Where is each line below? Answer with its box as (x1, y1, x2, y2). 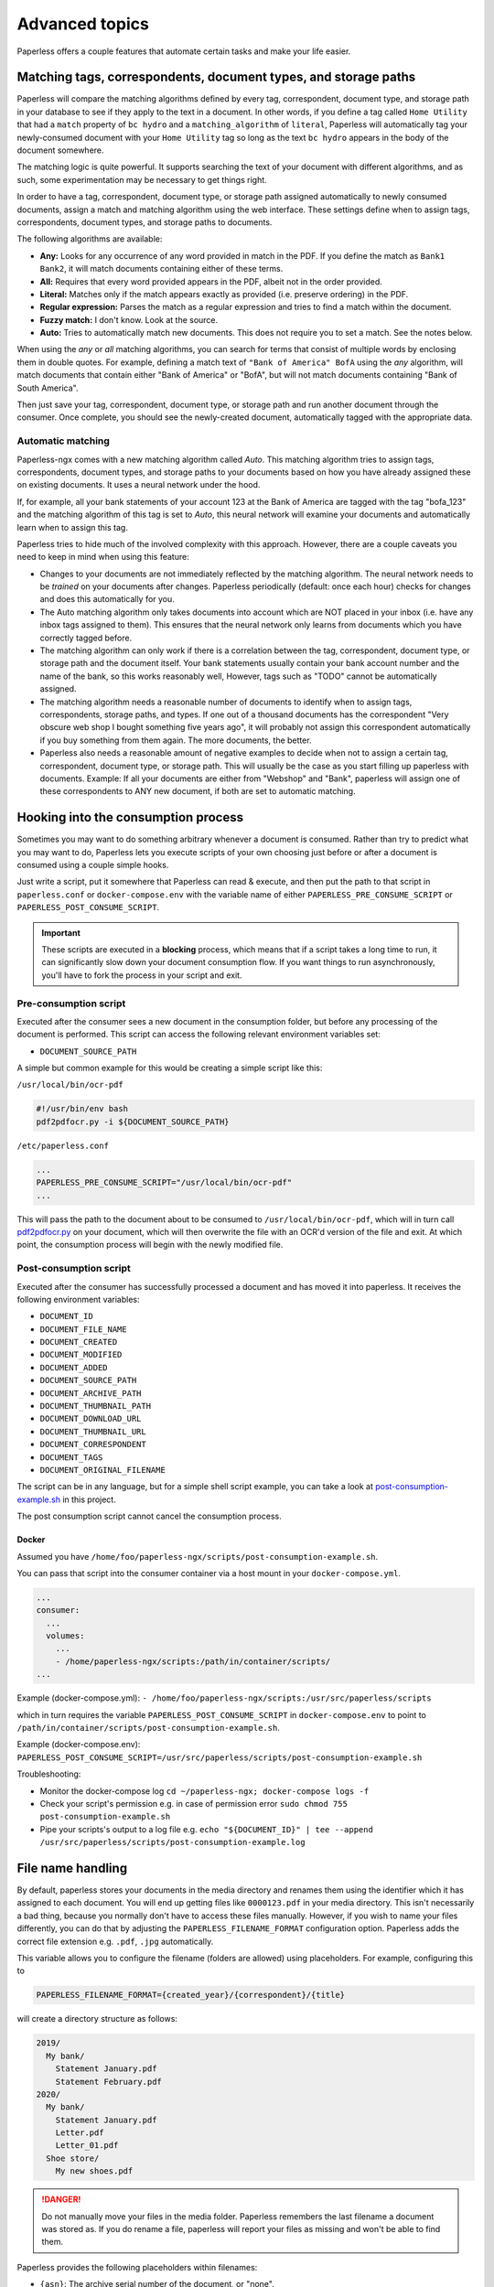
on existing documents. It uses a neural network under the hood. (16, 479, 261, 490)
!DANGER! (41, 2194, 81, 2205)
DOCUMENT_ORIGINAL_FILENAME (39, 1465, 166, 1475)
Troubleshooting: (16, 1768, 81, 1779)
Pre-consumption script (16, 997, 126, 1010)
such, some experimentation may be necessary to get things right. (16, 174, 267, 185)
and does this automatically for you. (39, 594, 176, 605)
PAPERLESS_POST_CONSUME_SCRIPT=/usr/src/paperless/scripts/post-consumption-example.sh (16, 1752, 423, 1763)
